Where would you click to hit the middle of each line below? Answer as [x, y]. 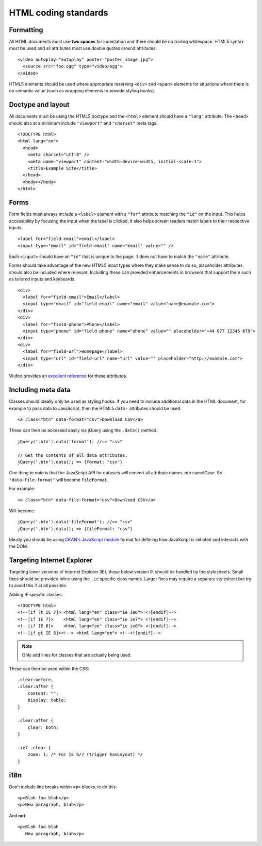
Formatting [26, 30]
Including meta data [40, 390]
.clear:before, [36, 680]
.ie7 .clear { [34, 748]
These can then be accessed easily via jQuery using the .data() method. [83, 431]
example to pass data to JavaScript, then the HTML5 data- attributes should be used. [95, 408]
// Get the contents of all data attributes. [73, 455]
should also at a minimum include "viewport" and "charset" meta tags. [83, 123]
